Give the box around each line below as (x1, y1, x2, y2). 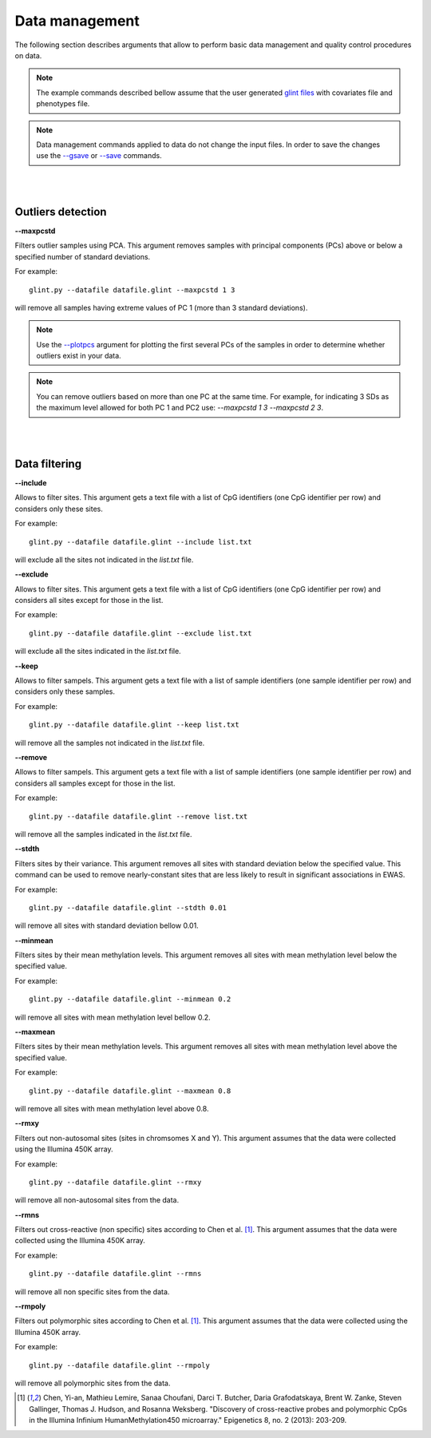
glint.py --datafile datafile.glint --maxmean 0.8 (29, 1086, 231, 1095)
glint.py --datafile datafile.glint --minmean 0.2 (29, 995, 231, 1004)
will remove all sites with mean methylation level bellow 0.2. (14, 1012, 211, 1022)
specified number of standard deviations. (14, 252, 151, 261)
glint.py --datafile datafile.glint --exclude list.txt (29, 628, 252, 638)
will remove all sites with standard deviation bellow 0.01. (14, 921, 199, 930)
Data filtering (14, 457, 82, 470)
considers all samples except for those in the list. (14, 778, 176, 788)
